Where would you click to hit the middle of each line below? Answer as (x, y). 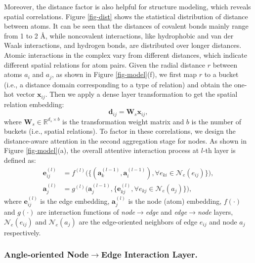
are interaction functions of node (86, 212)
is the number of (216, 121)
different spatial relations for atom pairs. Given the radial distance (105, 64)
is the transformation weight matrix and (123, 121)
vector (25, 94)
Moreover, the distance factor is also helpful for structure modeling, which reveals (127, 6)
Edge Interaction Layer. (149, 254)
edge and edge (166, 212)
